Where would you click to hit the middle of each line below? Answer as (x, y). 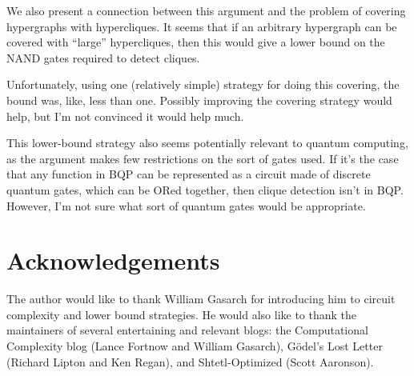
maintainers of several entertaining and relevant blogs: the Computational (187, 330)
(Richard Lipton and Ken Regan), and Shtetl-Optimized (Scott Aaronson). (190, 361)
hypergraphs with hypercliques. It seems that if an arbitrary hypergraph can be (202, 26)
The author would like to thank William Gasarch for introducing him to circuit (201, 299)
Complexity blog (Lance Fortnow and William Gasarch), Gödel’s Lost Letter (195, 346)
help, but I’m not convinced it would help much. (125, 116)
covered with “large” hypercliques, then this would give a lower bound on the (196, 42)
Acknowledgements (113, 260)
